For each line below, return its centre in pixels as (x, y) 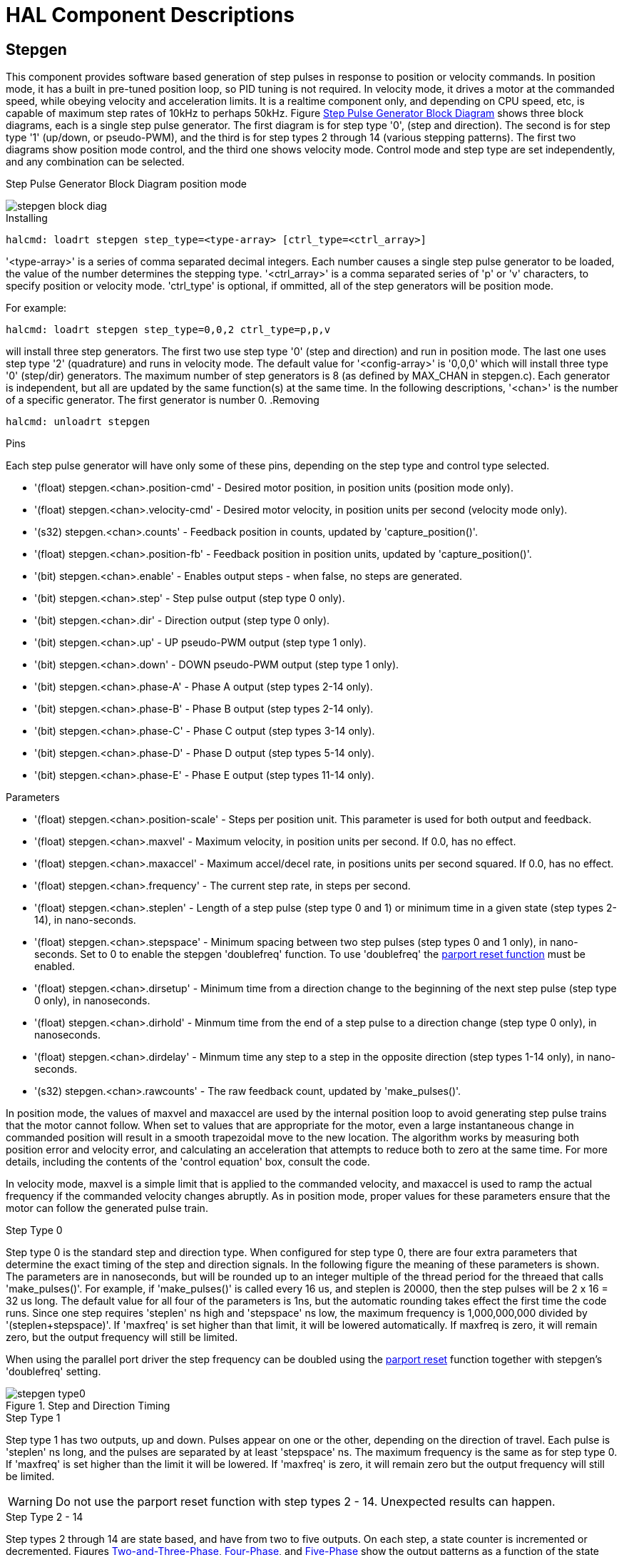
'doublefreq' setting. (53, 1372)
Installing (27, 218)
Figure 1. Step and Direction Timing (88, 1406)
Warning (30, 1502)
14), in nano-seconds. (85, 920)
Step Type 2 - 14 (45, 1517)
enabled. (55, 967)
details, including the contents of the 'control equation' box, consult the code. (188, 1162)
